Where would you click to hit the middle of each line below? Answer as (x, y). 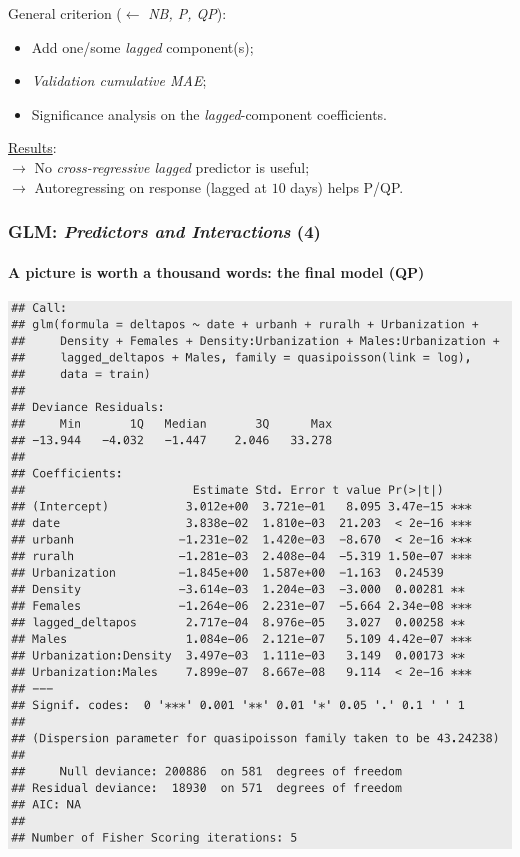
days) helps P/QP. (347, 186)
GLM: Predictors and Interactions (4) (164, 231)
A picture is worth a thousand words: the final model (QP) (216, 271)
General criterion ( (65, 13)
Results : (32, 147)
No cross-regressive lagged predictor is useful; (172, 166)
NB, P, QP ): (187, 13)
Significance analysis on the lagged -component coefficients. (209, 113)
